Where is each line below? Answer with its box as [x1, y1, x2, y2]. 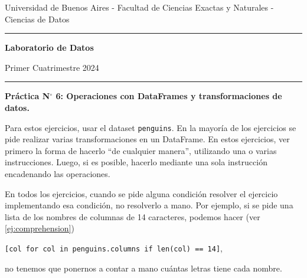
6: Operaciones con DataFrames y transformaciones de [55, 90, 282, 102]
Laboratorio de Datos [5, 41, 94, 54]
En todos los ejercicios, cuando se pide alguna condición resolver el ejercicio [5, 187, 278, 199]
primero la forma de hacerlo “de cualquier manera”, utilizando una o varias [5, 144, 277, 156]
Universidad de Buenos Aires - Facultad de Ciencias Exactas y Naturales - [5, 1, 274, 13]
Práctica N [5, 90, 50, 102]
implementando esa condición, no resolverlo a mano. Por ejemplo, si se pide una [5, 199, 293, 211]
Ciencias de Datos [5, 12, 70, 25]
